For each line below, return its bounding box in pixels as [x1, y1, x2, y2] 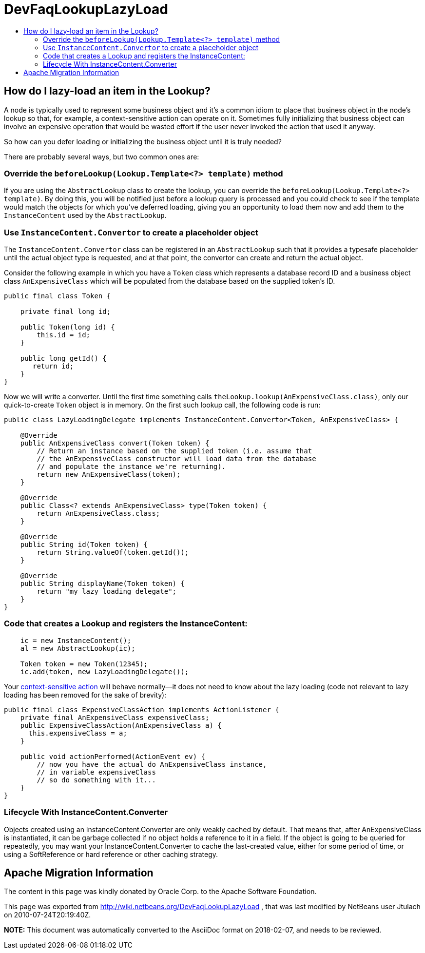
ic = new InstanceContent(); [20, 636, 132, 644]
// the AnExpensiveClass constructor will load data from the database [37, 455, 316, 463]
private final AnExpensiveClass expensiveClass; [20, 713, 210, 721]
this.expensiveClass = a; [28, 729, 127, 737]
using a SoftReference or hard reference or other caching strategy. [4, 850, 218, 858]
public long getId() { [20, 354, 107, 363]
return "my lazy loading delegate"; [37, 587, 177, 596]
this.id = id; [37, 331, 91, 339]
